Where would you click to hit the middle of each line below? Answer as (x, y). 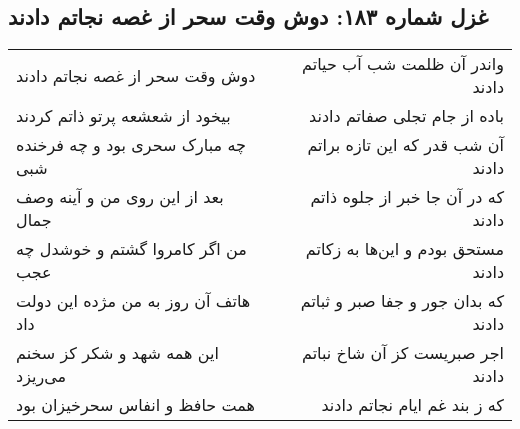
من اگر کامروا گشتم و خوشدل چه (131, 249)
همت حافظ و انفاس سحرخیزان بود (135, 405)
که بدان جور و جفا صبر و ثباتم (402, 301)
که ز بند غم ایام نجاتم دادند (412, 405)
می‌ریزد (41, 376)
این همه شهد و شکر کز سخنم (117, 353)
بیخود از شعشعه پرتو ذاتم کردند (123, 116)
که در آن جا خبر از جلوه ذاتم (407, 197)
